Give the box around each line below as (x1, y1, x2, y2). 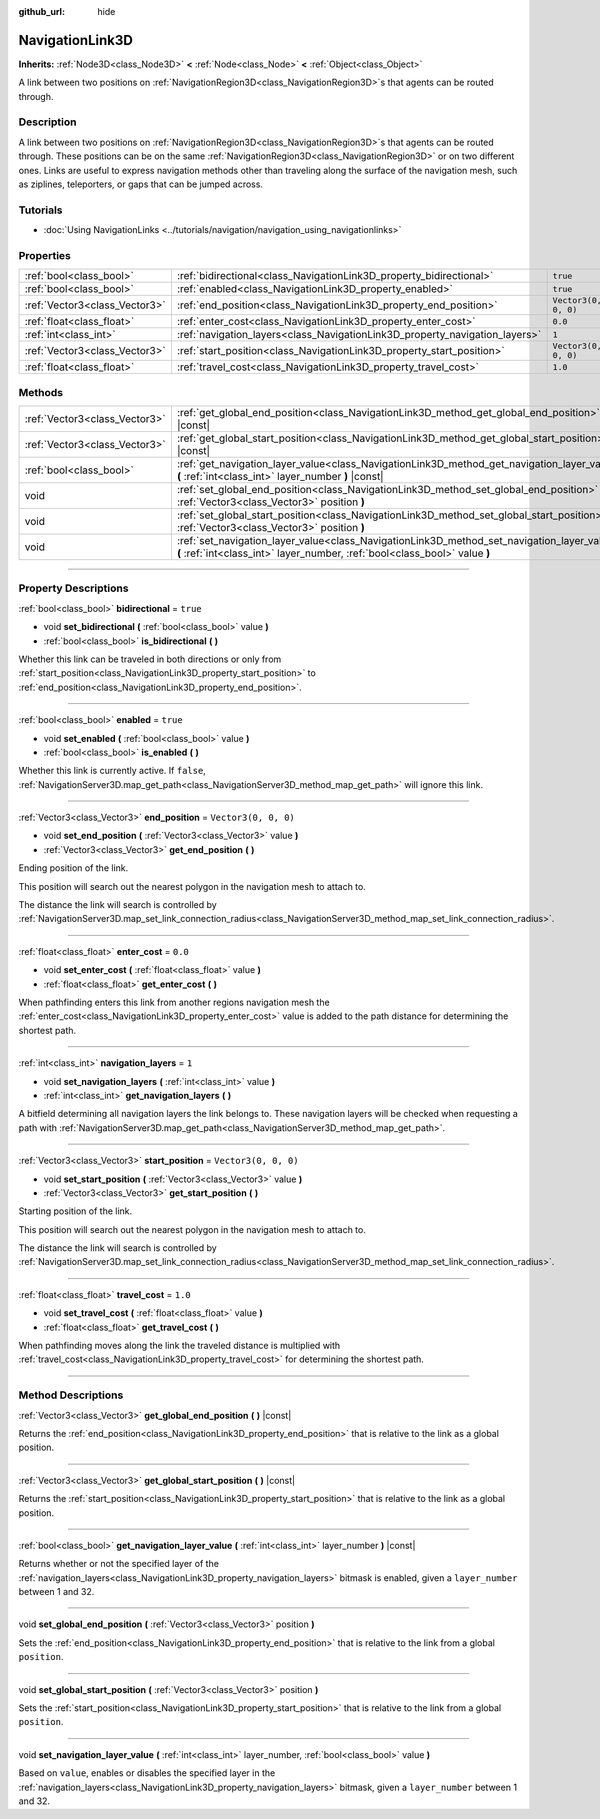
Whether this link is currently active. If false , (18, 765, 207, 777)
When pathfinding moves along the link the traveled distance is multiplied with (18, 1340, 341, 1352)
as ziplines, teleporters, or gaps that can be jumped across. (18, 178, 264, 190)
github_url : (18, 6, 65, 17)
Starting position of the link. (18, 1205, 133, 1217)
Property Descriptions (18, 581, 129, 595)
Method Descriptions (18, 1388, 124, 1402)
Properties (18, 248, 72, 262)
